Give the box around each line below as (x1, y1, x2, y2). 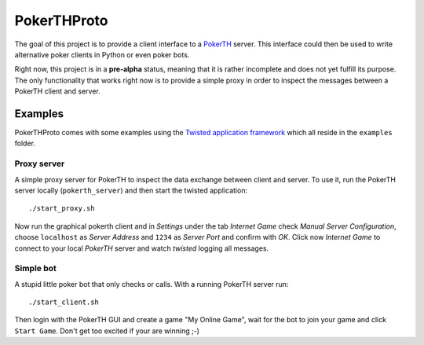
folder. (14, 138, 35, 149)
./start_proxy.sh (28, 204, 95, 213)
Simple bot (14, 263, 57, 274)
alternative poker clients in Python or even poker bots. (14, 50, 190, 59)
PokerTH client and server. (14, 86, 101, 96)
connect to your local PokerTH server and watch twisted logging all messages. (14, 244, 269, 253)
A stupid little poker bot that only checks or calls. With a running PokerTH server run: (14, 279, 289, 288)
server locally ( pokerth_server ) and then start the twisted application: (14, 185, 247, 195)
